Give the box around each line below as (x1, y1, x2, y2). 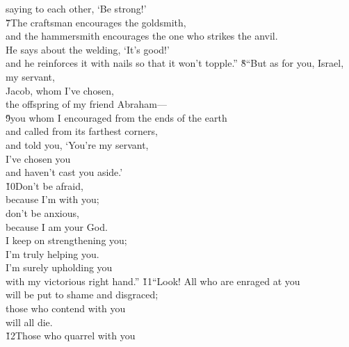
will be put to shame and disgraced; (6, 287, 159, 302)
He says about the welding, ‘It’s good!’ (6, 42, 170, 56)
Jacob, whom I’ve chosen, (6, 83, 114, 97)
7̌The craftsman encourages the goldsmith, (6, 15, 186, 29)
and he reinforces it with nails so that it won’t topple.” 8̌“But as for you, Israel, (6, 56, 344, 70)
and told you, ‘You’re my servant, (6, 137, 149, 152)
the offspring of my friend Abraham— (6, 97, 167, 111)
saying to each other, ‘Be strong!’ (6, 1, 147, 15)
